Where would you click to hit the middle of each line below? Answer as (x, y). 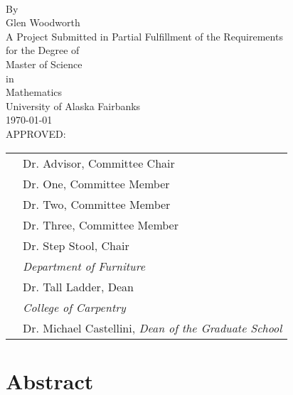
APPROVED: (36, 133)
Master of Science (44, 64)
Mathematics (34, 92)
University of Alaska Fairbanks (73, 105)
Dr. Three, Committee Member (101, 224)
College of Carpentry (74, 307)
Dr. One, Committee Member (96, 183)
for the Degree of (43, 50)
